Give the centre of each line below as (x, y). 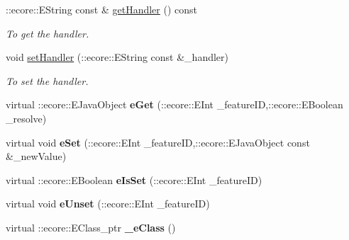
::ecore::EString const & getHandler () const (101, 9)
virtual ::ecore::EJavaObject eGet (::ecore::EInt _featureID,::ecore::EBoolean (174, 104)
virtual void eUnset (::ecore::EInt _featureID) (108, 204)
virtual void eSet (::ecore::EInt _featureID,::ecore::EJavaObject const (158, 142)
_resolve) (26, 118)
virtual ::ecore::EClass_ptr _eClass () (91, 227)
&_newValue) (36, 156)
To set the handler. (47, 80)
